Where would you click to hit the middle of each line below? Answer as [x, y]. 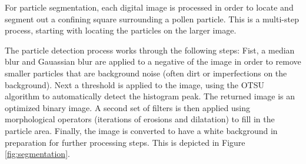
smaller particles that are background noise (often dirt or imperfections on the [146, 73]
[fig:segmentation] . [37, 154]
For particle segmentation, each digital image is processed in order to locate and [149, 7]
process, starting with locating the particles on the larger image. [121, 30]
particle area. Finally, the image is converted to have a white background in [141, 130]
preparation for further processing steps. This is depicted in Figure [125, 142]
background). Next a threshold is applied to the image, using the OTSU [134, 84]
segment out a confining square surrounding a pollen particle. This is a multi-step [152, 19]
